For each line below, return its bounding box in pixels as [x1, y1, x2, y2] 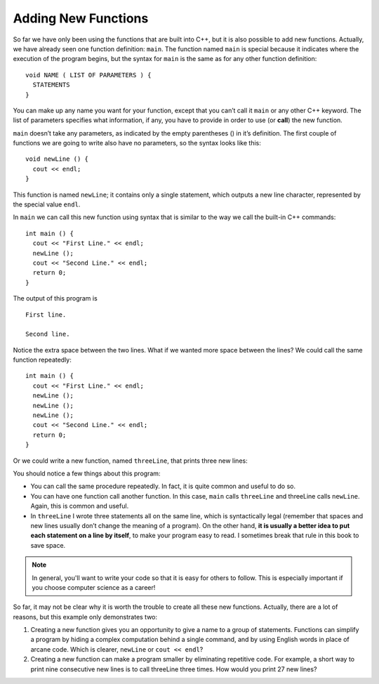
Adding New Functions [13, 11, 149, 26]
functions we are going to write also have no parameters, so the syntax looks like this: [13, 139, 261, 147]
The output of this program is [13, 294, 98, 303]
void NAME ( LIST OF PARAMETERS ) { [25, 71, 152, 79]
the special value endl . [13, 200, 81, 209]
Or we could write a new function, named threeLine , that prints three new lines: [13, 456, 248, 465]
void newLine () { [25, 155, 89, 163]
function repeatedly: [13, 355, 72, 364]
